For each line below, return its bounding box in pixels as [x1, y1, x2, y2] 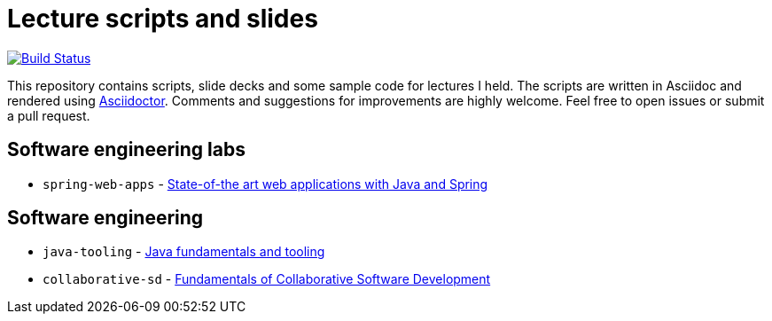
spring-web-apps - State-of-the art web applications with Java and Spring [43, 176, 488, 192]
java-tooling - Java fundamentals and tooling [43, 244, 325, 260]
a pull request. [7, 107, 90, 123]
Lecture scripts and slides [7, 4, 318, 34]
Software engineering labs [7, 138, 246, 161]
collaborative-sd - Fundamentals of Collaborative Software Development [43, 271, 491, 287]
